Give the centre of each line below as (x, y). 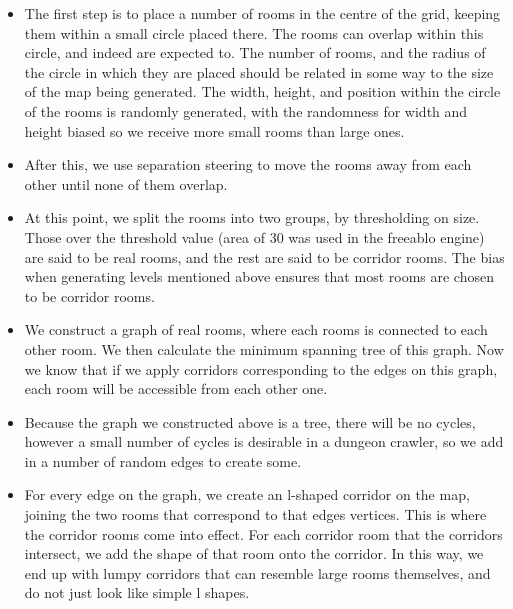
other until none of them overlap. (126, 183)
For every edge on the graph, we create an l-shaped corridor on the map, (247, 494)
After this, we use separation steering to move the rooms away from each (248, 164)
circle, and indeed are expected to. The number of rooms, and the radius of (255, 52)
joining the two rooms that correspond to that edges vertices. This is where (255, 514)
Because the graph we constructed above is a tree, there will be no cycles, (250, 421)
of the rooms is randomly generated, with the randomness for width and (246, 110)
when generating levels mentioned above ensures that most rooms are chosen (259, 276)
